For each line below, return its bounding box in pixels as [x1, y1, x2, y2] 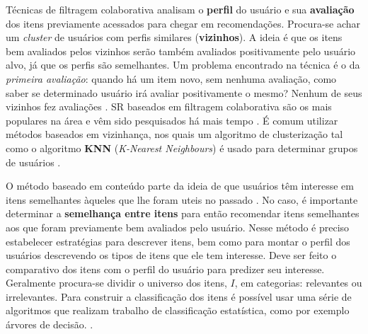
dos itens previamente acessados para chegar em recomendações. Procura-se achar [6, 16, 361, 30]
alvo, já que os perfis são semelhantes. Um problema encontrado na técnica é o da [6, 57, 360, 72]
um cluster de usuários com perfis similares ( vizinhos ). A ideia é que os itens [6, 30, 343, 45]
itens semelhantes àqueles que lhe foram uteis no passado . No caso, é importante [6, 192, 358, 207]
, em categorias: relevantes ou [234, 275, 362, 290]
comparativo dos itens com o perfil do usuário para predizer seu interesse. [6, 261, 325, 276]
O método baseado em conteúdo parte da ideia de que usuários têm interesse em [6, 178, 354, 193]
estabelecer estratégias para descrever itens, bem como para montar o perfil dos [6, 234, 350, 248]
